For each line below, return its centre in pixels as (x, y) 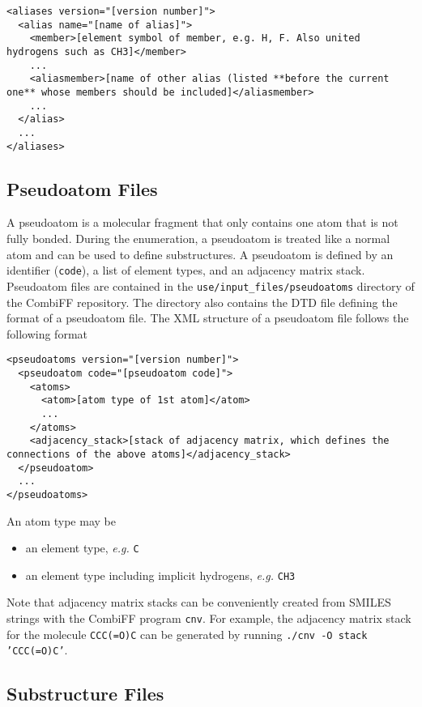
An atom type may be (61, 520)
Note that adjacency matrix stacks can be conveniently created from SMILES (199, 602)
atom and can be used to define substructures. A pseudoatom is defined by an (200, 254)
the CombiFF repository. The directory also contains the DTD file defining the (202, 302)
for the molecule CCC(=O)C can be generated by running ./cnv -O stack (187, 634)
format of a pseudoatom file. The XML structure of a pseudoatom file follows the (208, 318)
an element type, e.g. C (82, 548)
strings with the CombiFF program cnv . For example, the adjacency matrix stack (209, 618)
